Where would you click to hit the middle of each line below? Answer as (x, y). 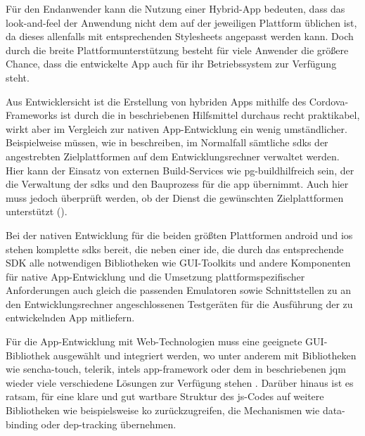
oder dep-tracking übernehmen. (109, 424)
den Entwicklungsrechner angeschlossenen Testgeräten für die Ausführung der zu (179, 303)
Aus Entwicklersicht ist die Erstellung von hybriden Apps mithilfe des (156, 101)
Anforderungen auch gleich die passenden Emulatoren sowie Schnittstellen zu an (179, 290)
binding (22, 424)
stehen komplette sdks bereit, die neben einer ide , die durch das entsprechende (175, 249)
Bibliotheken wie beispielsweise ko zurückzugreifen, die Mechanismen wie (163, 410)
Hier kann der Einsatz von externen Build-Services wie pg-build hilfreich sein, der (180, 170)
